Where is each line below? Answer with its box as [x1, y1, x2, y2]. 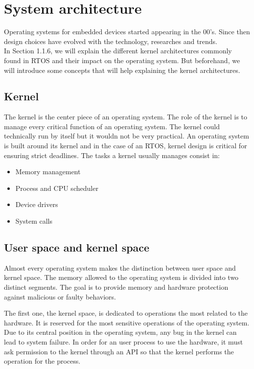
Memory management [15, 166, 81, 177]
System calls [15, 216, 52, 226]
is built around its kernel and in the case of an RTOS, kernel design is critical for [4, 140, 247, 151]
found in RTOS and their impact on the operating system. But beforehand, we [4, 55, 240, 65]
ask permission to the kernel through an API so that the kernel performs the [4, 346, 234, 356]
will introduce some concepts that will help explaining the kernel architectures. [4, 65, 240, 75]
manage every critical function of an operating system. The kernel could [4, 121, 220, 131]
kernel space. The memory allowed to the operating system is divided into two [4, 272, 239, 282]
